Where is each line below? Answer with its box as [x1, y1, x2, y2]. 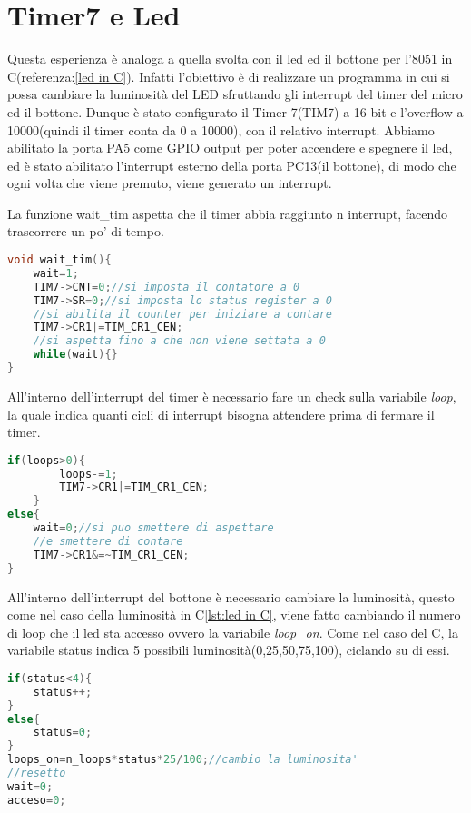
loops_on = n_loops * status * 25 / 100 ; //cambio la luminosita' [7, 753, 358, 767]
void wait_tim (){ [7, 253, 112, 267]
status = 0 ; [33, 726, 93, 739]
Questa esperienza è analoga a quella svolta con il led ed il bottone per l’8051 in [7, 49, 453, 68]
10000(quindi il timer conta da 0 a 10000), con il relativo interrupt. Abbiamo [7, 120, 435, 139]
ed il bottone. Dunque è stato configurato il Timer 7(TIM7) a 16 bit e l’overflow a [7, 102, 464, 121]
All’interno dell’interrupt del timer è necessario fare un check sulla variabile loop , [7, 386, 456, 405]
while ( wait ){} [33, 348, 118, 362]
